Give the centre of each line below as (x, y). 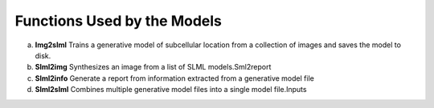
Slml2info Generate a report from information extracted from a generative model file (175, 78)
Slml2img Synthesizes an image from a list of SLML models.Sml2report (153, 67)
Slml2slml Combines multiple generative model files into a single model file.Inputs (171, 90)
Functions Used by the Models (119, 21)
